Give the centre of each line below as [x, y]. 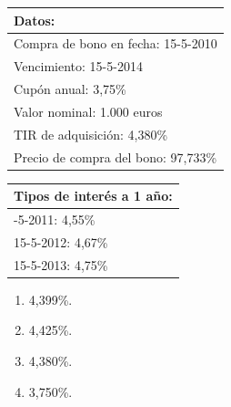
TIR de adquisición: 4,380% [91, 134]
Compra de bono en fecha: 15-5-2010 [115, 43]
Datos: [35, 20]
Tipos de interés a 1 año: [93, 196]
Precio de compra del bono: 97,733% [115, 157]
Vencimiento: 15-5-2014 [78, 66]
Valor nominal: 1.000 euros [88, 111]
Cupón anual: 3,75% [70, 89]
